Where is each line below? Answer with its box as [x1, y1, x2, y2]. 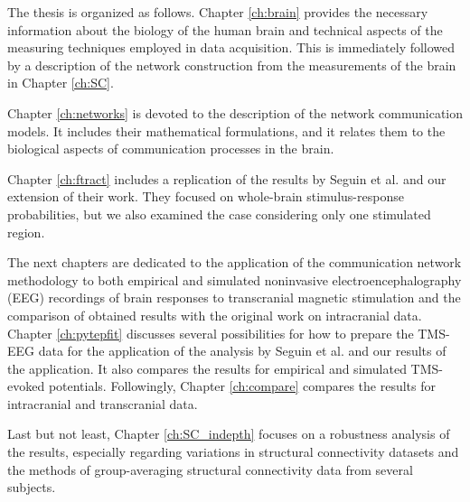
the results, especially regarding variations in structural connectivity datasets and [7, 442, 459, 461]
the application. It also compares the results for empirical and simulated [7, 358, 407, 377]
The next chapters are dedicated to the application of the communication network [7, 253, 462, 272]
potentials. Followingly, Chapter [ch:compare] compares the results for [48, 376, 436, 395]
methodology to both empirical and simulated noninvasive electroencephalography [7, 270, 462, 289]
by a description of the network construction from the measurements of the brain [7, 55, 456, 74]
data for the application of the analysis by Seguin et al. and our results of [38, 341, 446, 360]
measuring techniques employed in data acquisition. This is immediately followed [7, 38, 456, 57]
